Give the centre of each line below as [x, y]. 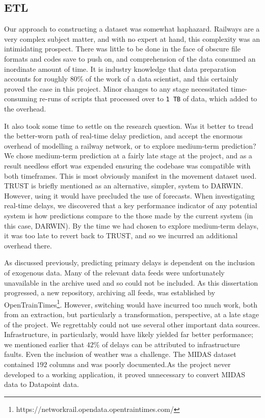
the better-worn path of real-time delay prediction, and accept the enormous [124, 136]
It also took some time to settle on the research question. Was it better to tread [129, 126]
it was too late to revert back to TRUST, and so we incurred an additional [121, 235]
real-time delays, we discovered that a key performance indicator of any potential [131, 205]
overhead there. [28, 245]
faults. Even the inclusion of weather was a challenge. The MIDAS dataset [120, 354]
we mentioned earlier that [44, 344]
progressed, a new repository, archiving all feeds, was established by [110, 292]
